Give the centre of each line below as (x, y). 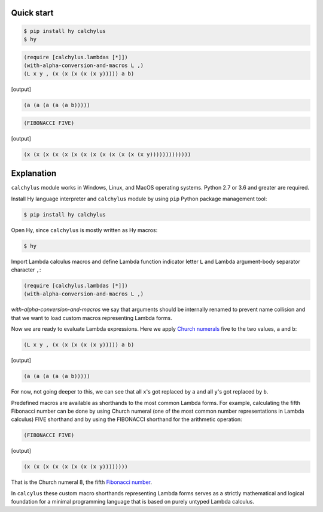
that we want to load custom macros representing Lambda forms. (92, 318)
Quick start (32, 13)
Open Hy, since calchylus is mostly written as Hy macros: (84, 230)
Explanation (34, 173)
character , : (26, 270)
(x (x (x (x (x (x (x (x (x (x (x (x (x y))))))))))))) (107, 154)
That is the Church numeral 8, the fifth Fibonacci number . (82, 482)
